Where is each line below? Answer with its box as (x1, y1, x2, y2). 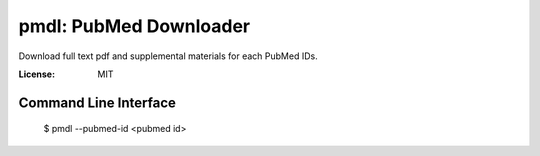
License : (18, 68, 55, 80)
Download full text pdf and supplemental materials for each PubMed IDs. (18, 50, 319, 62)
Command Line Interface (18, 94, 177, 111)
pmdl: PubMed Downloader (18, 15, 250, 37)
